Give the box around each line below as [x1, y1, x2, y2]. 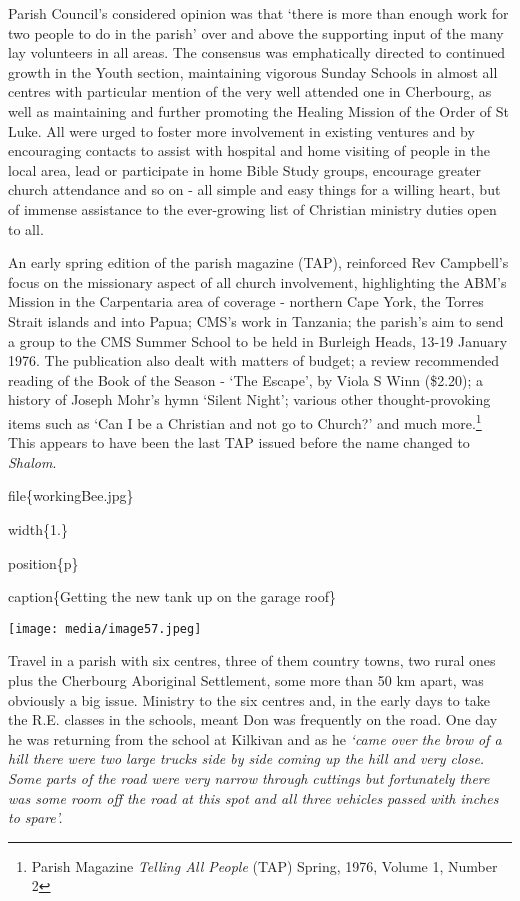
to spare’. [8, 807, 63, 828]
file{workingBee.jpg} [8, 485, 134, 506]
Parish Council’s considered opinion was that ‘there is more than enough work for [8, 3, 509, 23]
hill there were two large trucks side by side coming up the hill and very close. [8, 748, 485, 769]
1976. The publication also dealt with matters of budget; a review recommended [8, 350, 500, 371]
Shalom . [8, 451, 57, 472]
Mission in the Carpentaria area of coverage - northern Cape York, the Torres [8, 291, 484, 312]
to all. [8, 218, 44, 239]
